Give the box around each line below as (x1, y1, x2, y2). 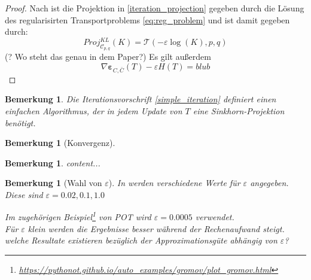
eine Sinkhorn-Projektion (193, 105, 285, 117)
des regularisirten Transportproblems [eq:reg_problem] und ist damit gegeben (5, 13, 290, 26)
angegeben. (250, 176, 289, 189)
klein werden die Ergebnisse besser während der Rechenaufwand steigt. (28, 222, 285, 235)
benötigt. (5, 116, 36, 129)
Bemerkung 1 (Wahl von (5, 176, 102, 189)
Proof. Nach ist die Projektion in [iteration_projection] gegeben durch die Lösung (5, 2, 304, 14)
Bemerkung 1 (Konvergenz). (5, 136, 115, 149)
